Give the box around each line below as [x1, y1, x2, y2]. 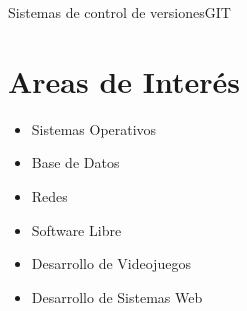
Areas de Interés [8, 60, 241, 101]
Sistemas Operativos [31, 118, 157, 139]
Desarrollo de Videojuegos [31, 253, 191, 274]
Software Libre [31, 219, 122, 240]
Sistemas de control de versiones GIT [8, 2, 231, 22]
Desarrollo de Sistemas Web [31, 286, 203, 307]
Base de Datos [31, 152, 120, 173]
